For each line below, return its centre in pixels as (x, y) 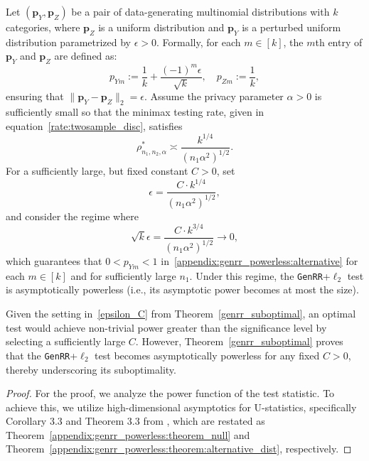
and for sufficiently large (123, 275)
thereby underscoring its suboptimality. (91, 369)
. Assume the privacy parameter (214, 96)
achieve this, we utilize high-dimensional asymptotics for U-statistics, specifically (181, 407)
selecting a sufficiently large (66, 341)
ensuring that (35, 96)
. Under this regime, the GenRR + (260, 275)
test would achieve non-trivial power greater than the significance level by (166, 327)
